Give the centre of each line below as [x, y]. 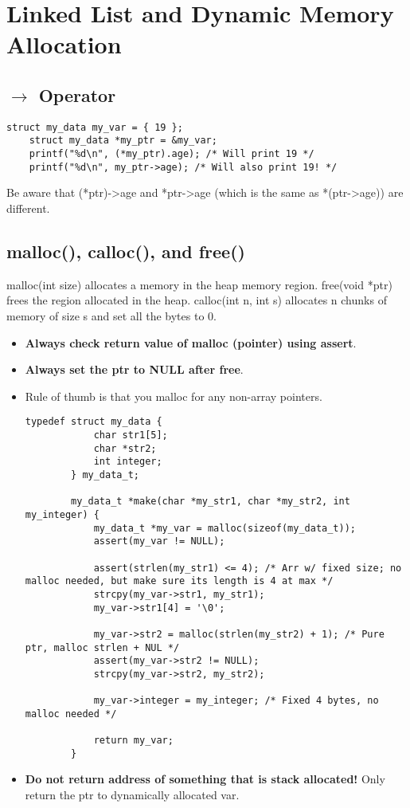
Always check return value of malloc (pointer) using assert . [191, 342]
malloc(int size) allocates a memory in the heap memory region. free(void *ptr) [199, 284]
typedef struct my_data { [94, 422]
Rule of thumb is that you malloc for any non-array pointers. [174, 396]
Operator [77, 94]
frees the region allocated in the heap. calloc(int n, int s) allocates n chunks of [197, 300]
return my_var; [133, 741]
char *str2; [125, 448]
